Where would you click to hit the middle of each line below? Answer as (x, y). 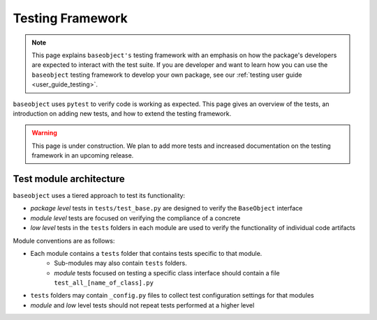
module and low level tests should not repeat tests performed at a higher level (142, 305)
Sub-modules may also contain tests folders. (121, 263)
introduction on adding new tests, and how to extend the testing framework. (122, 113)
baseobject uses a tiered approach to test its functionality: (99, 195)
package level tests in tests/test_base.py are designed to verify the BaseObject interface (167, 208)
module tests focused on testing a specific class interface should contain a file (167, 273)
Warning (44, 133)
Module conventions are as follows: (64, 241)
